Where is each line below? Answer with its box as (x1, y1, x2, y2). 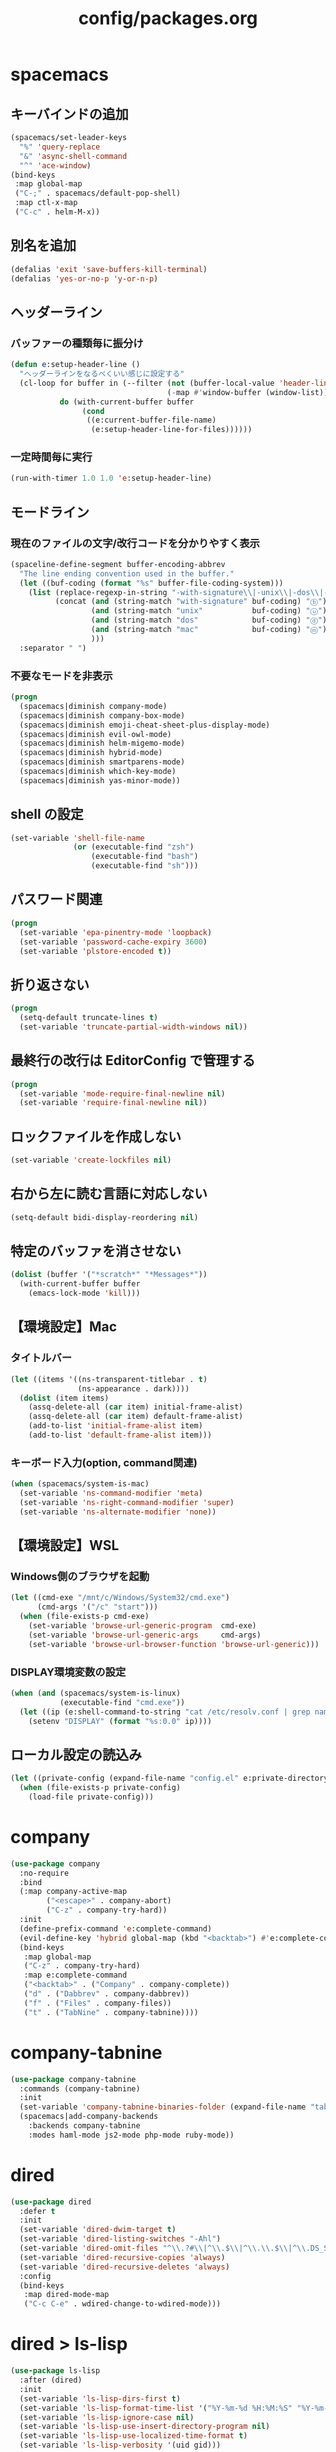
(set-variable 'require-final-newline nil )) (19, 1098, 208, 1108)
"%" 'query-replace (19, 142, 101, 152)
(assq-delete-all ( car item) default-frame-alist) (28, 1412, 244, 1422)
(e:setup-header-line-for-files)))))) (90, 425, 253, 435)
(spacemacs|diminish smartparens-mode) (19, 757, 186, 767)
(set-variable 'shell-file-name (10, 833, 145, 843)
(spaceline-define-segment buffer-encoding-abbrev (10, 559, 226, 569)
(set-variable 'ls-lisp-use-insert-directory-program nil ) (19, 2422, 271, 2432)
